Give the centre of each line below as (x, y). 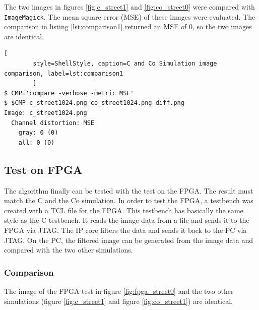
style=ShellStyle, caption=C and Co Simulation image (125, 64)
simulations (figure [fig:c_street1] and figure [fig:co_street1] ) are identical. (119, 301)
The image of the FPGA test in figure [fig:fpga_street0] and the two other (119, 291)
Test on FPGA (43, 169)
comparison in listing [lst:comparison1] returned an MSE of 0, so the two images (128, 26)
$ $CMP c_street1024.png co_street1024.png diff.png (94, 103)
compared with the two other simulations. (69, 250)
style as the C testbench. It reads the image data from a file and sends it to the (127, 220)
